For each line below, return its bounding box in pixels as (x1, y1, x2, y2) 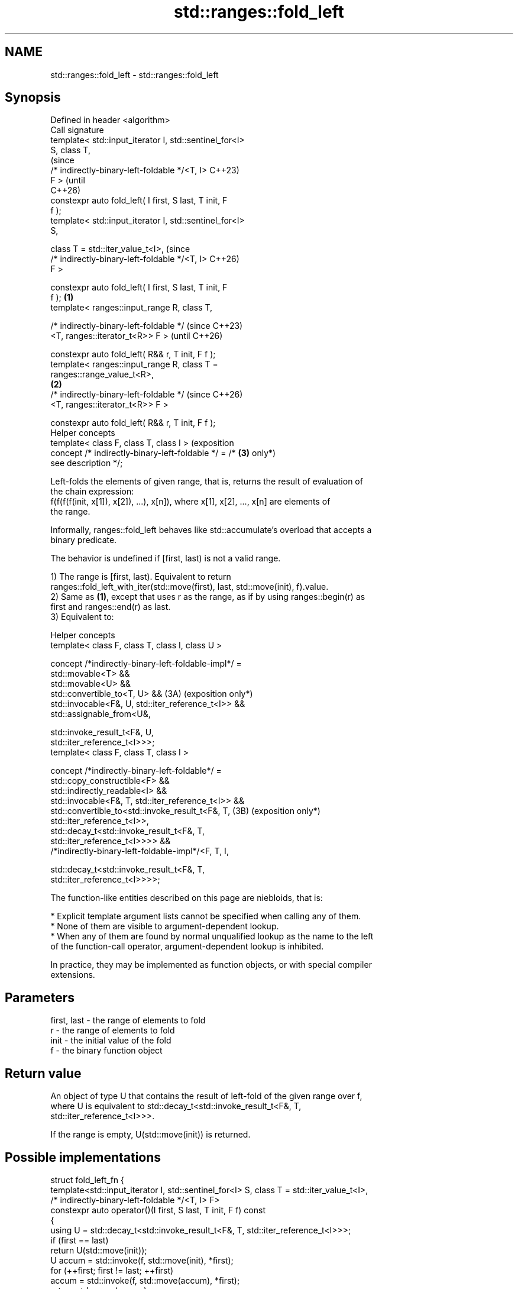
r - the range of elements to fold (50, 1025, 175, 1036)
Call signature (50, 125, 104, 135)
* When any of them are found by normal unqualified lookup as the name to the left (50, 931, 374, 942)
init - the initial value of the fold (50, 1035, 171, 1046)
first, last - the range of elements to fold (50, 1015, 206, 1026)
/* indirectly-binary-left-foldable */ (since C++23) (50, 321, 243, 331)
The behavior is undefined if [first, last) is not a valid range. (50, 553, 281, 564)
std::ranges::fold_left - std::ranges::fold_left (50, 69, 219, 80)
